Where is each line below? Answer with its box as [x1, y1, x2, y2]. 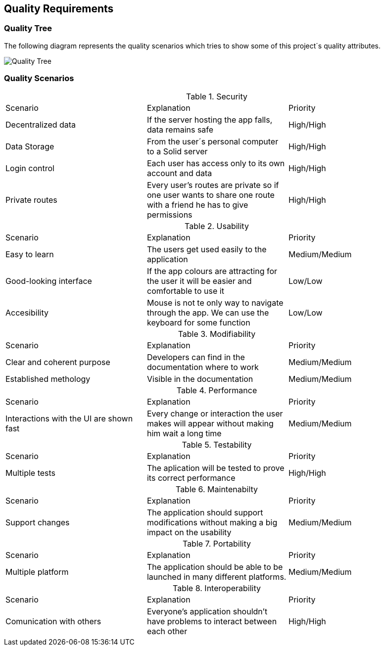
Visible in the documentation [146, 373, 253, 384]
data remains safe [146, 124, 214, 135]
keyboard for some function [146, 317, 250, 327]
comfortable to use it [146, 285, 224, 296]
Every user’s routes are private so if [146, 180, 279, 190]
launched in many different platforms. [146, 571, 287, 582]
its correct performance [146, 472, 236, 483]
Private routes [5, 194, 57, 205]
